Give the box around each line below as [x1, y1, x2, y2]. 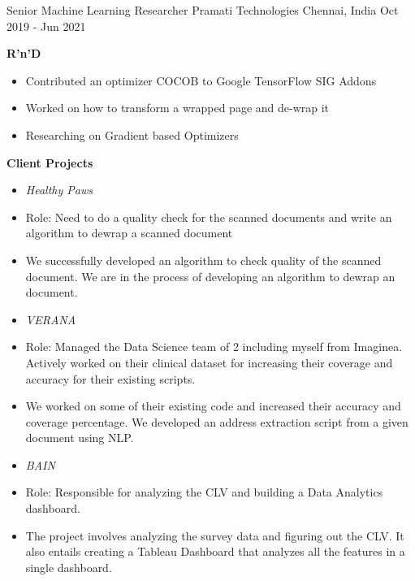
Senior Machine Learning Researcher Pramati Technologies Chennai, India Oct [6, 2, 399, 18]
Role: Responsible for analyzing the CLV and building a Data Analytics [25, 483, 383, 501]
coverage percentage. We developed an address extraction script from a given [25, 413, 409, 430]
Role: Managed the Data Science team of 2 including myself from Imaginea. [25, 338, 403, 355]
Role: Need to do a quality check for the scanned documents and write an [25, 208, 392, 225]
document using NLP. [25, 429, 134, 446]
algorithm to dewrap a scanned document [25, 224, 233, 241]
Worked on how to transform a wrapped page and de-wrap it [25, 99, 330, 116]
